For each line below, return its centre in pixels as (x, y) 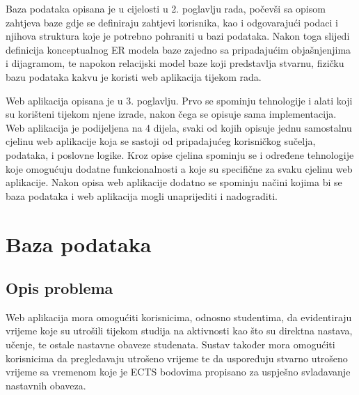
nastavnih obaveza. (46, 385)
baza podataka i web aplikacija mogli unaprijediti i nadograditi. (142, 195)
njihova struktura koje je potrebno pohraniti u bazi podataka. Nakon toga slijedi (178, 36)
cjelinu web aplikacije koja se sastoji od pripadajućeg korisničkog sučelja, (161, 141)
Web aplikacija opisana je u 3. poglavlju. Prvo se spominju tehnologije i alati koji (179, 100)
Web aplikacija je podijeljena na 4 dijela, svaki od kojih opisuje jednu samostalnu (179, 127)
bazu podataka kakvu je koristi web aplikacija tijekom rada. (134, 76)
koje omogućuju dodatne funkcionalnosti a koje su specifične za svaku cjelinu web (179, 168)
